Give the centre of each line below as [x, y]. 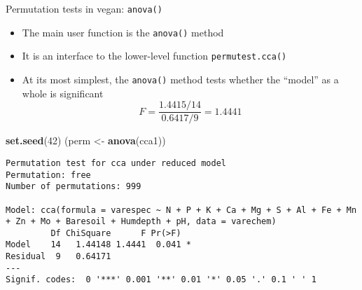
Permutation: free [48, 175]
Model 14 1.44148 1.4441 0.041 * [98, 245]
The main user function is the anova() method [123, 32]
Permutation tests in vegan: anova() [84, 8]
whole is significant [63, 93]
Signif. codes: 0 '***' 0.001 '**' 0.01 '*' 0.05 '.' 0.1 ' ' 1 [161, 280]
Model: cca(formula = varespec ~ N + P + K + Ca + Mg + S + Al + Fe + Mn [181, 210]
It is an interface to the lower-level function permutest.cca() [154, 56]
